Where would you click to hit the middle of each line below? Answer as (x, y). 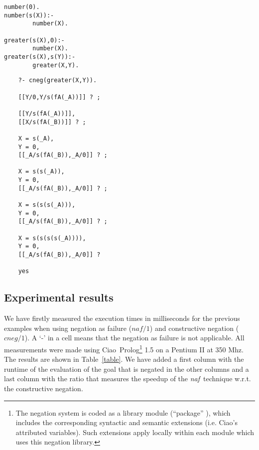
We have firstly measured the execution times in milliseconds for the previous (122, 318)
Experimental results (59, 297)
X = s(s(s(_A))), (47, 205)
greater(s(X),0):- (34, 40)
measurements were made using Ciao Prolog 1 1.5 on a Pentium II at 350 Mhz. (124, 348)
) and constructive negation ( (194, 328)
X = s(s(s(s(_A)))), (52, 238)
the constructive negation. (44, 388)
